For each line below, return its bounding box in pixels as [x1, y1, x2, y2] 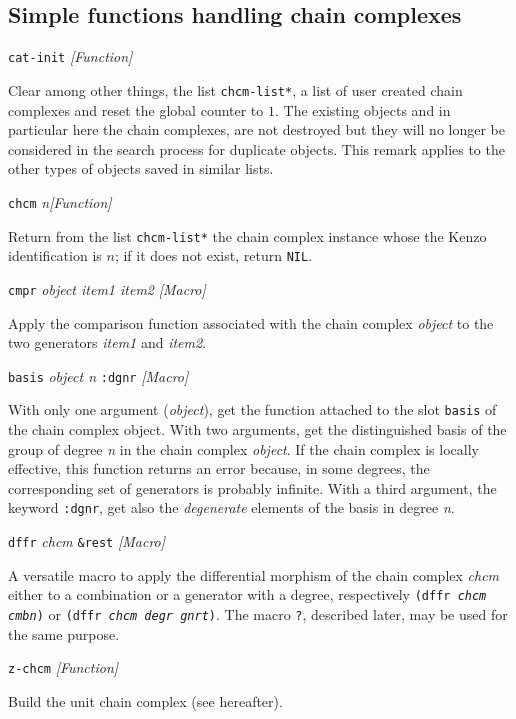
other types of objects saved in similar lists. [8, 158, 274, 179]
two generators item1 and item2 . [8, 332, 207, 353]
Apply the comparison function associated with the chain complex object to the [8, 312, 494, 333]
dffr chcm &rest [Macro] [8, 531, 166, 552]
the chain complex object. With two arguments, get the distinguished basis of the [8, 419, 507, 440]
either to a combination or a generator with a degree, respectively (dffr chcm [8, 584, 487, 605]
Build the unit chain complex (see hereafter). [8, 690, 283, 711]
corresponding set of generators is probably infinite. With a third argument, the [8, 477, 497, 498]
